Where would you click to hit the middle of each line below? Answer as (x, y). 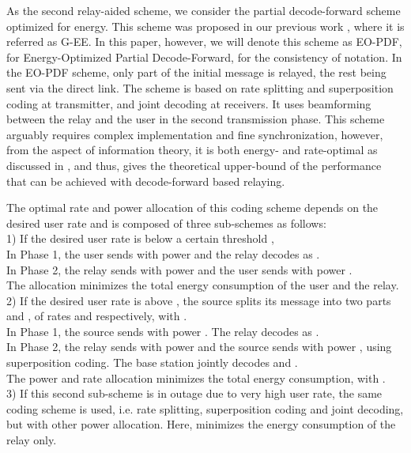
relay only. (32, 440)
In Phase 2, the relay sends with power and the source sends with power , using (199, 347)
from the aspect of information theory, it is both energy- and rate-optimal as (192, 150)
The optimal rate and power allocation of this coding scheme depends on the (192, 208)
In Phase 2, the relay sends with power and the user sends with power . (179, 269)
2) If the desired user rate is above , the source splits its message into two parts (199, 300)
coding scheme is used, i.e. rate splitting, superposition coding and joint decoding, (205, 408)
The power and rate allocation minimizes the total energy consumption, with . (196, 377)
